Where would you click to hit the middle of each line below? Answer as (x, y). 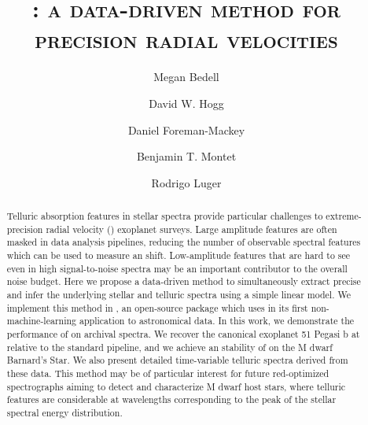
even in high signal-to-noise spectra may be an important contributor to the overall (177, 268)
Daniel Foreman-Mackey (186, 129)
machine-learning (42, 321)
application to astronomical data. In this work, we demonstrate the (217, 321)
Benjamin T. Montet (186, 156)
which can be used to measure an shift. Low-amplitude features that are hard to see (178, 255)
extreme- (344, 216)
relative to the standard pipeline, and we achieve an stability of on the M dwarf (169, 347)
